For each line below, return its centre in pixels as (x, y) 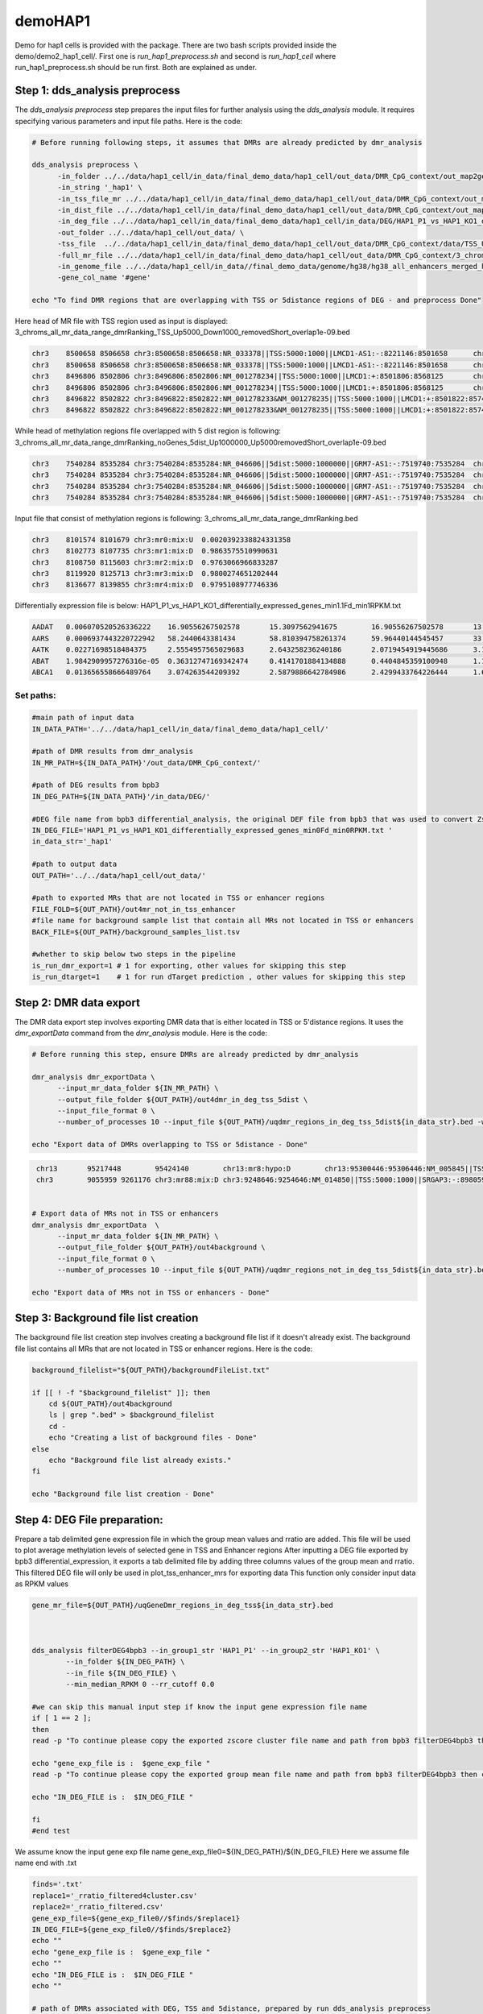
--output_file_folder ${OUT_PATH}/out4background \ (161, 1247)
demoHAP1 (53, 21)
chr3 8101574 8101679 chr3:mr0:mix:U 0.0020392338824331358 (161, 539)
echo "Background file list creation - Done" (123, 1494)
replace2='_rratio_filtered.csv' (98, 1907)
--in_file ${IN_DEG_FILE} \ (121, 1673)
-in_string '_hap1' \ (100, 188)
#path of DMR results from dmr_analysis (112, 752)
